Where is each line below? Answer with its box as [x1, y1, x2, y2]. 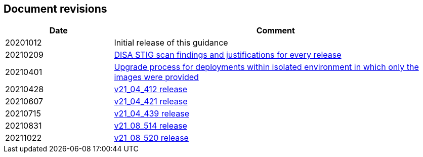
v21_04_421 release [114, 96, 188, 107]
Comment [256, 25, 295, 36]
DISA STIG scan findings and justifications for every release [114, 50, 342, 60]
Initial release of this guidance [114, 37, 228, 48]
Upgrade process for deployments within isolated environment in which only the [114, 62, 419, 72]
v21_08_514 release [114, 121, 187, 131]
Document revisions [4, 3, 107, 15]
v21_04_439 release [114, 108, 189, 119]
